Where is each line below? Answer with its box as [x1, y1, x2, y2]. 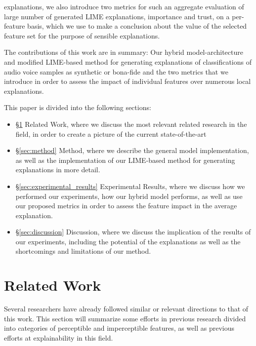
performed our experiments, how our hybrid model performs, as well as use [15, 191, 243, 201]
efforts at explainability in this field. [4, 332, 113, 343]
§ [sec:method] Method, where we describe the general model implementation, [15, 145, 249, 155]
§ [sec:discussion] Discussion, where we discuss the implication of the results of [15, 227, 251, 237]
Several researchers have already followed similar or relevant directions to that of [4, 304, 249, 314]
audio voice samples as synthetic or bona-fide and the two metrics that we [4, 66, 228, 77]
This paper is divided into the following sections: [4, 102, 151, 113]
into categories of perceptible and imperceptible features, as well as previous [4, 323, 235, 333]
